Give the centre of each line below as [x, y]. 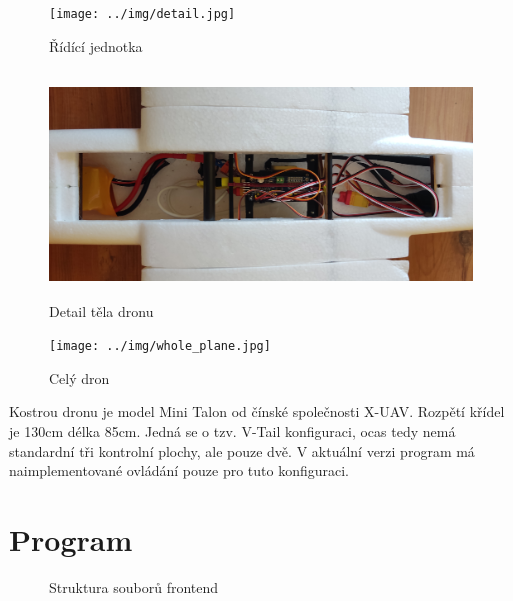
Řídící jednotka [96, 45]
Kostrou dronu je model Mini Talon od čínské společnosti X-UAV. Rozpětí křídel [257, 411]
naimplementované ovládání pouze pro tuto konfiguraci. [179, 470]
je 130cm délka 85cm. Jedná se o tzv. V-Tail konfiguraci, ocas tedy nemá [232, 431]
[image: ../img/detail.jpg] [142, 14]
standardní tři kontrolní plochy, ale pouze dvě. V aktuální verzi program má [242, 450]
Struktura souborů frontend [134, 586]
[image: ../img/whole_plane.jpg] [160, 346]
